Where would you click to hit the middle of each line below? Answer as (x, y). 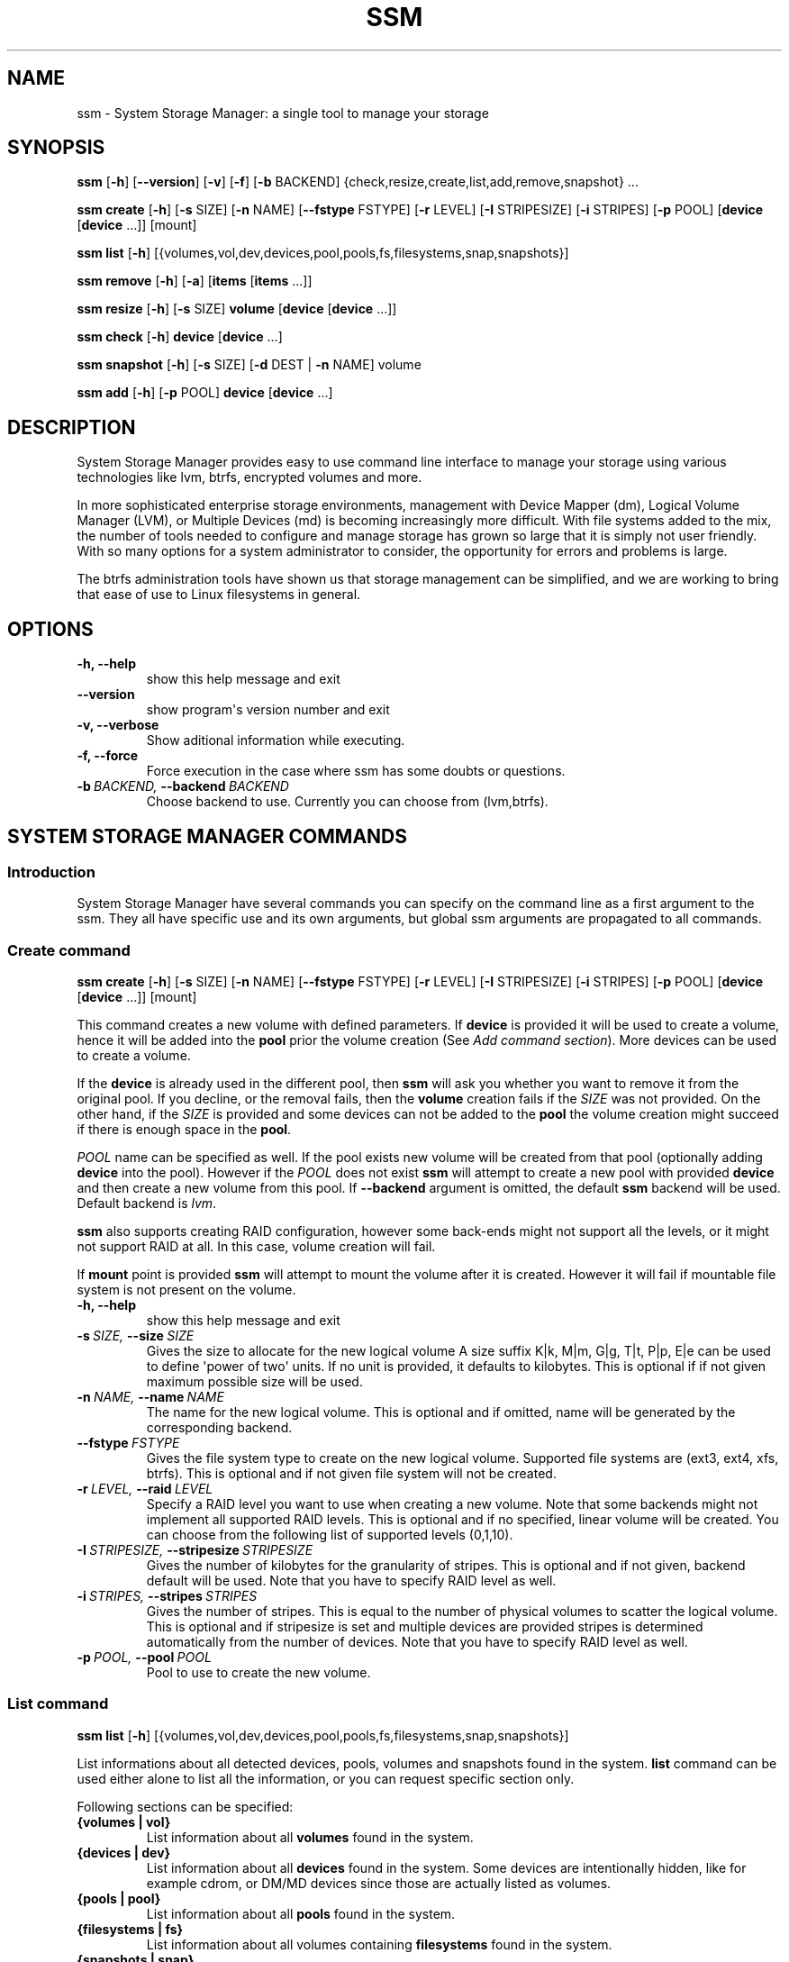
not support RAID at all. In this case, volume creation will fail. (256, 1247)
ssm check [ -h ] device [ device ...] (180, 337)
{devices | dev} (124, 1852)
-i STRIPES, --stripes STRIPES (167, 1596)
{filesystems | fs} (130, 1929)
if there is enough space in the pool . (184, 1130)
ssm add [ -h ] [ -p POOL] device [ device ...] (205, 393)
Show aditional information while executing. (276, 740)
